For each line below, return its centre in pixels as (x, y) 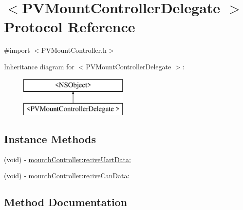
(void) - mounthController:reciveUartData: (67, 159)
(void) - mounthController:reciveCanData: (67, 176)
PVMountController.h (74, 50)
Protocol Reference (70, 27)
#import (17, 50)
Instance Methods (50, 139)
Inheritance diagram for (39, 66)
